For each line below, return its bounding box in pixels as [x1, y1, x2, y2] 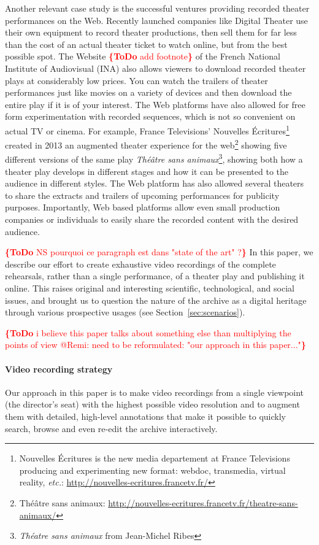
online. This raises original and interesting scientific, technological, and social [5, 282, 294, 295]
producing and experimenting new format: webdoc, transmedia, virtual [19, 463, 286, 476]
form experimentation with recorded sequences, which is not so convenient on [5, 110, 296, 123]
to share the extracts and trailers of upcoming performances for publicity [5, 188, 280, 201]
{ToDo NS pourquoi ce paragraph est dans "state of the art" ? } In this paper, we [5, 245, 313, 258]
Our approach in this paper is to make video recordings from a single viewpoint [5, 385, 304, 398]
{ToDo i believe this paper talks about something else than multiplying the [5, 326, 291, 339]
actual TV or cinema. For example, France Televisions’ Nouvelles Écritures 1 [5, 122, 290, 137]
